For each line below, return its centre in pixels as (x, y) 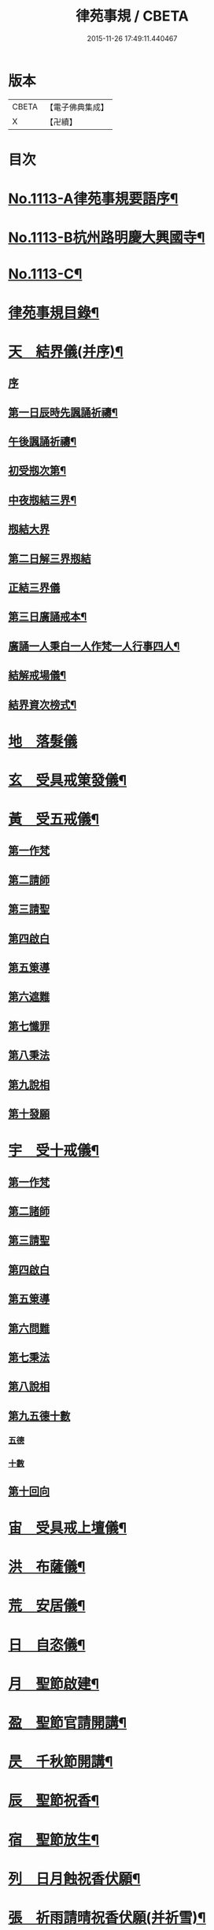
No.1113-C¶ (45, 274)
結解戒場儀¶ (37, 675)
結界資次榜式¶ (42, 704)
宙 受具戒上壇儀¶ (68, 1528)
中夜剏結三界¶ (42, 500)
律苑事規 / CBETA (132, 16)
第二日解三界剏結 (50, 559)
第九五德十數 (39, 1415)
